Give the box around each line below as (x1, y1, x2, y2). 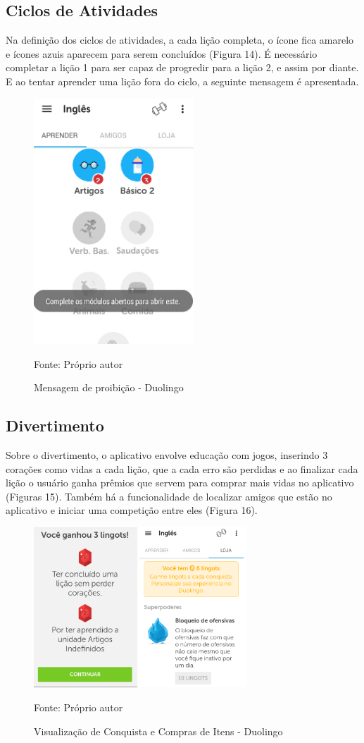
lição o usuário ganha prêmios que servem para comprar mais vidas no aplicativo (6, 475, 354, 490)
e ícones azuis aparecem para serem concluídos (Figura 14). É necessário (6, 46, 318, 61)
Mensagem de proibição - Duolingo (34, 380, 184, 395)
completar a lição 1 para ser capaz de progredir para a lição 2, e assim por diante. (6, 60, 359, 75)
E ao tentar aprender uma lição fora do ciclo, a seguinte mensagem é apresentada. (6, 73, 359, 88)
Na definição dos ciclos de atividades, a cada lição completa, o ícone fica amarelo (6, 32, 354, 47)
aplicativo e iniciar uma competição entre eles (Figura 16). (6, 503, 258, 517)
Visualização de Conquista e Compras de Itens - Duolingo (34, 723, 283, 738)
